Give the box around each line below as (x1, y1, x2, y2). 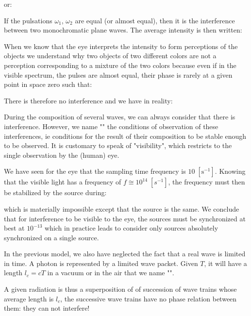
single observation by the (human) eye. (4, 150, 119, 160)
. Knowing (215, 166, 246, 176)
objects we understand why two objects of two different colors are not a (4, 50, 217, 61)
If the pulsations (4, 15, 52, 25)
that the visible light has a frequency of (4, 177, 121, 187)
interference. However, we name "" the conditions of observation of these (4, 121, 218, 131)
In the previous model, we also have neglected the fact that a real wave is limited (4, 249, 246, 259)
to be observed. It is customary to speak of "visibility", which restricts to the (4, 140, 232, 150)
